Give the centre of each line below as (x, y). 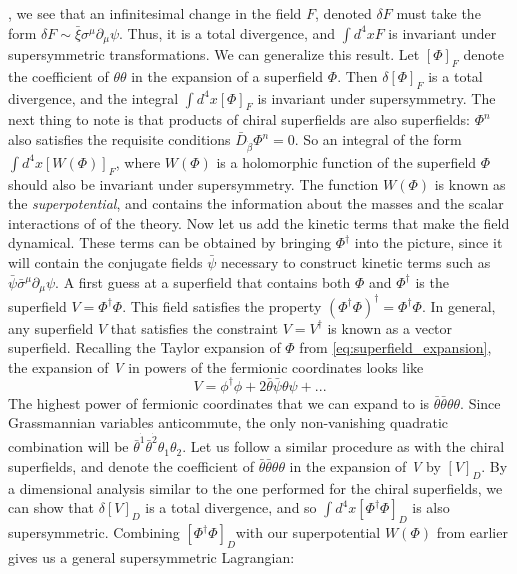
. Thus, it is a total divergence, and (227, 32)
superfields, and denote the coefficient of (131, 465)
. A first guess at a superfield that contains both (203, 281)
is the (432, 281)
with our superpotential (308, 532)
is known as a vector (390, 327)
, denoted (343, 13)
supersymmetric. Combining (94, 532)
